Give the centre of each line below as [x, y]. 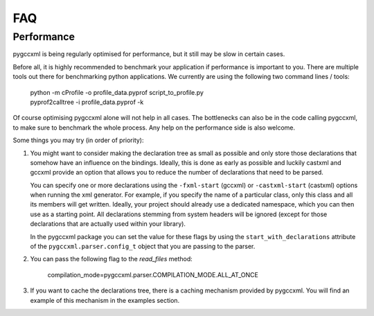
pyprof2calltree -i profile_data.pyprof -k [87, 102]
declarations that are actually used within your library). [108, 224]
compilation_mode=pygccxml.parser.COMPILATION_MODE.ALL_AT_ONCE [153, 274]
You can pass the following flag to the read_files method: [112, 259]
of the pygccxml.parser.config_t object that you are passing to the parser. [143, 247]
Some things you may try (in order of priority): [78, 140]
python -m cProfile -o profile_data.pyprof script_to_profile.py [117, 92]
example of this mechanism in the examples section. [105, 300]
